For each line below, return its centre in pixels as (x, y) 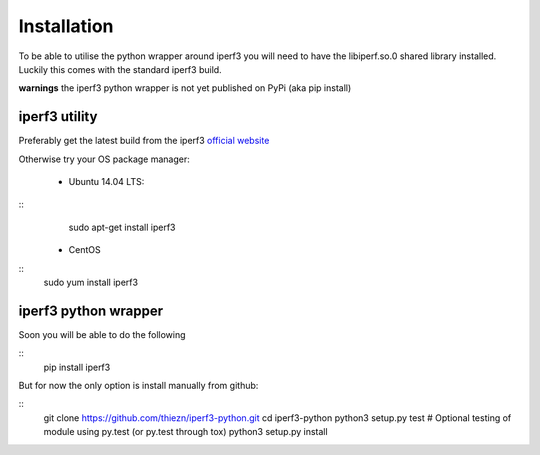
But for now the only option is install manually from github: (138, 386)
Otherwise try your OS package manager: (104, 159)
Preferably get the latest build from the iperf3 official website (144, 141)
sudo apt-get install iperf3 (122, 227)
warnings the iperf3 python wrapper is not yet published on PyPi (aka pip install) (185, 88)
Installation (66, 26)
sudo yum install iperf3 (91, 282)
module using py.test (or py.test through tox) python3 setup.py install (186, 432)
